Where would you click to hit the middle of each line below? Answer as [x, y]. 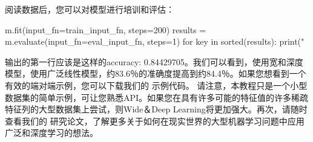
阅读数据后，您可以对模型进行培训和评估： [90, 9]
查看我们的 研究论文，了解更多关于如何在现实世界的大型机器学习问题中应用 [155, 121]
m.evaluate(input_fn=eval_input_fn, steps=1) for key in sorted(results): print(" [155, 41]
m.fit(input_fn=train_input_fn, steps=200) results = [106, 29]
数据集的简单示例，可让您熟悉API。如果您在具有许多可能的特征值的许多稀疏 [157, 97]
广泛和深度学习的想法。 [51, 133]
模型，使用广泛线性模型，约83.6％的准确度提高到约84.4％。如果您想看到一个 [156, 73]
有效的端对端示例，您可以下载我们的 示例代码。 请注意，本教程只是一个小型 [156, 85]
